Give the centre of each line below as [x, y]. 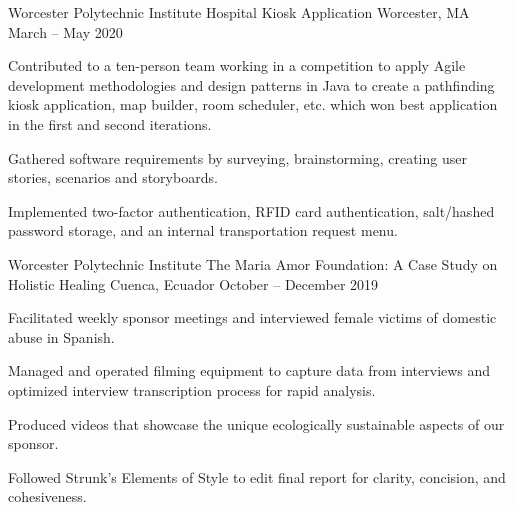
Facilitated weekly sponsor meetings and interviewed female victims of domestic [252, 317]
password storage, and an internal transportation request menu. [203, 230]
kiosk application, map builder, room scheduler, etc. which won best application [253, 104]
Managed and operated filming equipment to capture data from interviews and [249, 370]
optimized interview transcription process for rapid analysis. [192, 389]
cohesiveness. [47, 496]
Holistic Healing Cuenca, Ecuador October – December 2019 [193, 283]
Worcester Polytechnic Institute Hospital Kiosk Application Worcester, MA [239, 12]
